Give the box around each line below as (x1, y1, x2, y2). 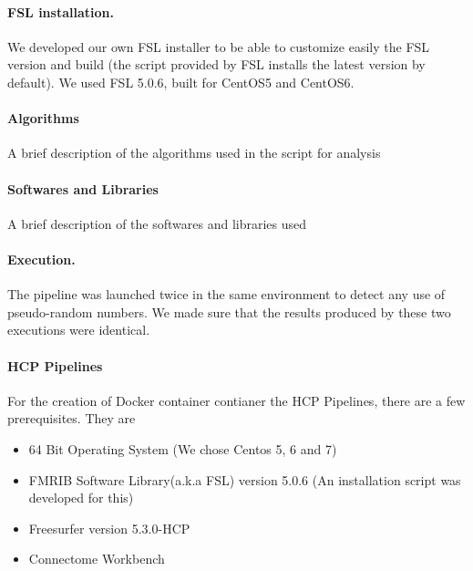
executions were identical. (7, 320, 150, 339)
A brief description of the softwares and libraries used (7, 213, 307, 233)
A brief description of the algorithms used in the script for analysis (7, 143, 381, 162)
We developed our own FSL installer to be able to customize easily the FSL (7, 36, 430, 56)
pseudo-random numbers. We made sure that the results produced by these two (7, 302, 451, 321)
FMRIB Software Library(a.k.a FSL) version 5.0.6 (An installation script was (28, 470, 461, 489)
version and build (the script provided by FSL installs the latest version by (7, 55, 426, 74)
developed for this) (28, 488, 134, 507)
